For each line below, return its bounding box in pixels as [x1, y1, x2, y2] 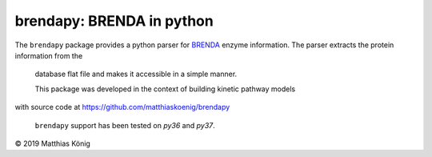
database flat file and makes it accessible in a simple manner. [34, 69, 238, 79]
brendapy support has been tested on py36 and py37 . [34, 120, 215, 130]
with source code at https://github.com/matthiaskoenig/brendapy [14, 103, 230, 112]
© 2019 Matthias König [14, 139, 91, 148]
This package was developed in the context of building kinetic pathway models [34, 84, 296, 94]
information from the [14, 50, 83, 60]
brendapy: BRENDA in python [14, 12, 214, 30]
